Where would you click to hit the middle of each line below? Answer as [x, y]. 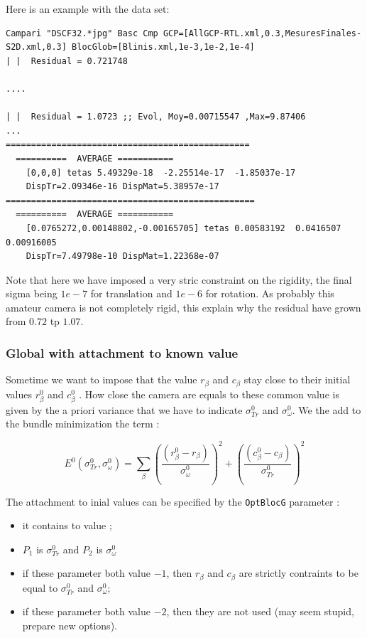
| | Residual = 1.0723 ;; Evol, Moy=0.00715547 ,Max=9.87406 [156, 117]
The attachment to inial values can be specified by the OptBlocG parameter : [173, 501]
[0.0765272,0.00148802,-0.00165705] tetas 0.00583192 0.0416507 [183, 228]
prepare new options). [70, 625]
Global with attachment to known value [122, 352]
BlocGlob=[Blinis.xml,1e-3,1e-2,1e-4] [163, 47]
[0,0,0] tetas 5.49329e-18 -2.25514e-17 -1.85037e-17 [161, 172]
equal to [40, 587]
